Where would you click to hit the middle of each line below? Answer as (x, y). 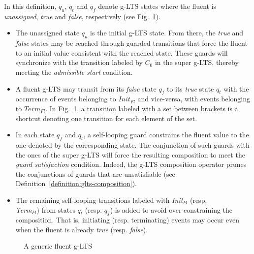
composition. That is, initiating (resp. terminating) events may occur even (127, 220)
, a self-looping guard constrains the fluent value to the (166, 135)
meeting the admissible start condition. (74, 72)
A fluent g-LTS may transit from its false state (86, 88)
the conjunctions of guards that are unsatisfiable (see (95, 174)
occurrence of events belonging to (66, 99)
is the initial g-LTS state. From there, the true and (167, 33)
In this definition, (30, 6)
